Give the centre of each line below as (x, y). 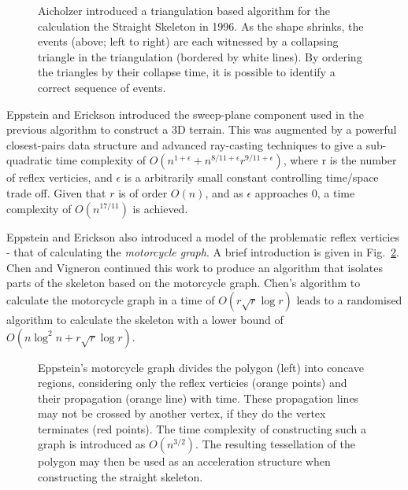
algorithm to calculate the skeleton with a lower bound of (145, 319)
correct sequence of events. (102, 87)
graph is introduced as (92, 444)
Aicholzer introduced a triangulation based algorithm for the (184, 10)
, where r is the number (340, 160)
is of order (143, 192)
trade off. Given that (56, 192)
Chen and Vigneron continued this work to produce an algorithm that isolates (195, 267)
